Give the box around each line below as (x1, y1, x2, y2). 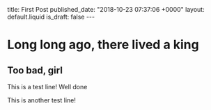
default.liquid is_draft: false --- (7, 12, 95, 21)
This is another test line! (7, 96, 77, 104)
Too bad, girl (7, 64, 63, 76)
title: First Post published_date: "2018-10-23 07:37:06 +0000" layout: (7, 6, 205, 13)
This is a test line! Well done (7, 83, 88, 91)
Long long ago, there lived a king (7, 37, 200, 53)
